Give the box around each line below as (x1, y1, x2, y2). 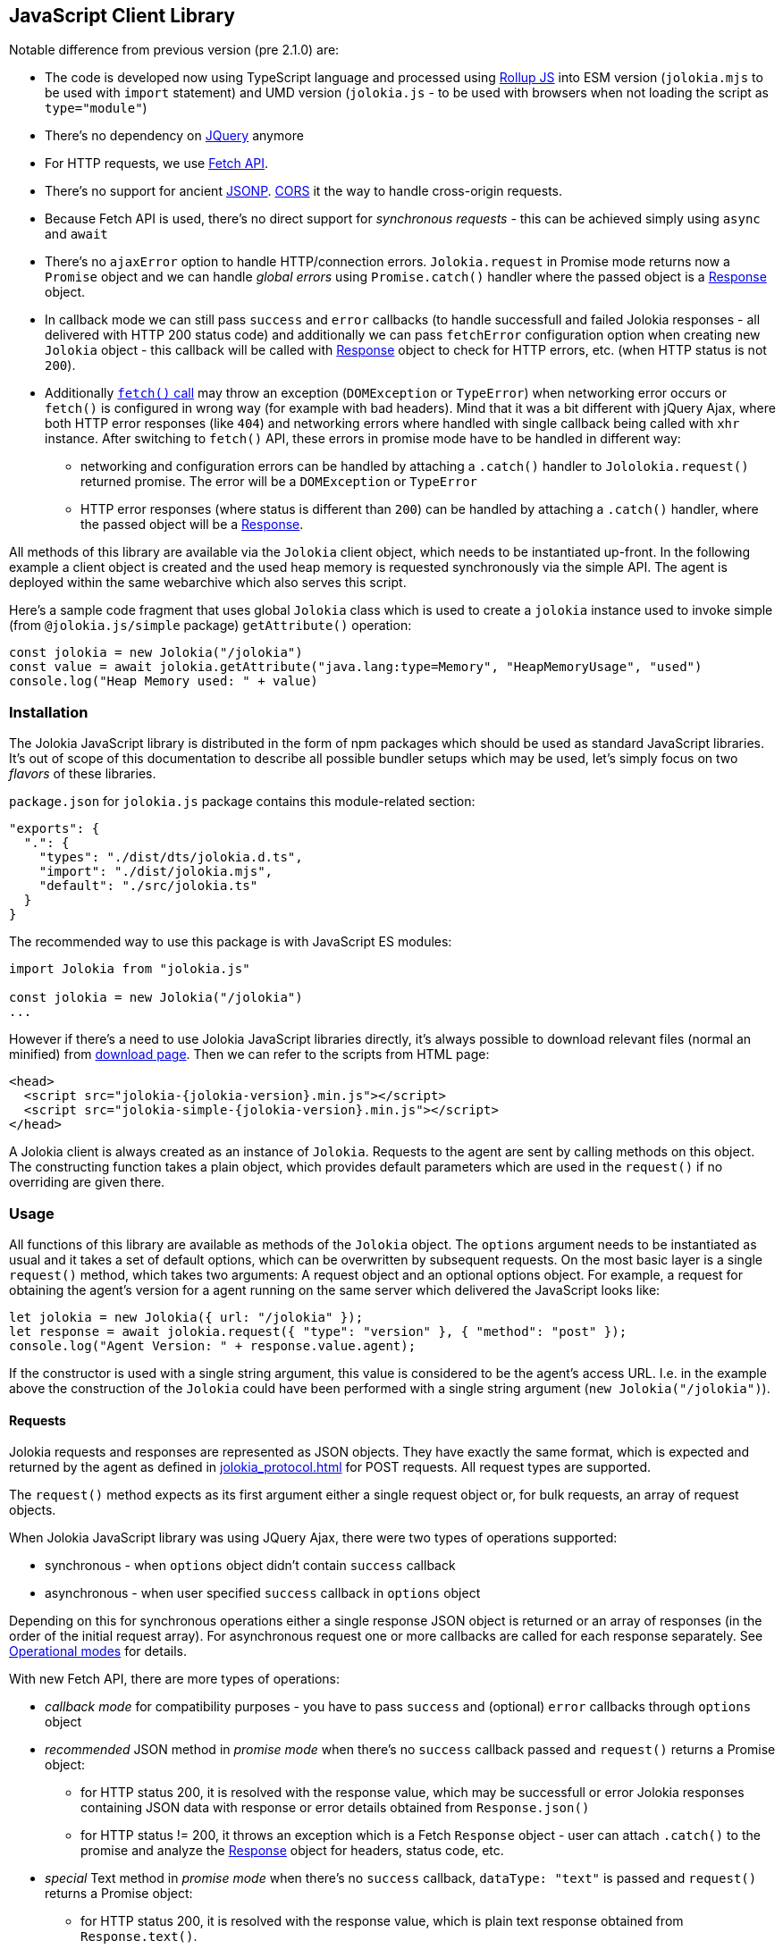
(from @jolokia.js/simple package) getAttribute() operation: (9, 617, 412, 634)
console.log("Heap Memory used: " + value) (9, 674, 318, 689)
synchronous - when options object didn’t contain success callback (45, 1558, 456, 1574)
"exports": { (9, 821, 100, 836)
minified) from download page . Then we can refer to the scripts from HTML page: (9, 1046, 490, 1063)
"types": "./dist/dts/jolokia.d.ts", (38, 850, 303, 865)
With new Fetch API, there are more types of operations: (9, 1671, 340, 1687)
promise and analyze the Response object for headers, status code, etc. (80, 1843, 504, 1859)
